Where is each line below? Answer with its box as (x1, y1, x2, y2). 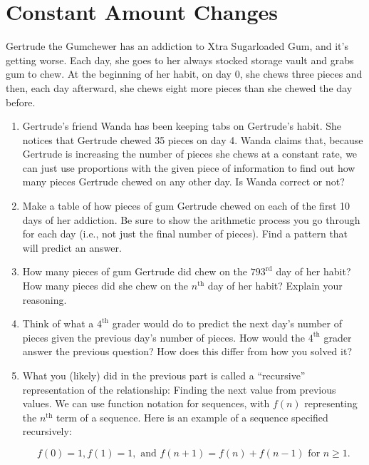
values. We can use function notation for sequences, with (22, 396, 270, 411)
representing (304, 396, 358, 411)
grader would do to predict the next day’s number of (112, 316, 342, 331)
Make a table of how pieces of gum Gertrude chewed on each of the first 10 (22, 198, 350, 213)
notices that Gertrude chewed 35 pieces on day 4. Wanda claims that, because (22, 132, 363, 147)
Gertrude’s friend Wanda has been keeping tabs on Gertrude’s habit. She (22, 118, 341, 133)
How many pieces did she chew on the (22, 278, 189, 293)
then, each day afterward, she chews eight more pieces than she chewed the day (6, 80, 353, 95)
